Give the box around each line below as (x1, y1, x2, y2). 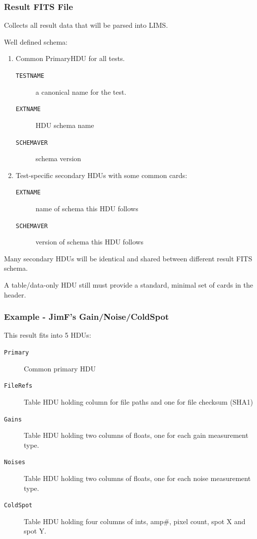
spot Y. (24, 526, 47, 536)
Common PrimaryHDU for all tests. (15, 53, 125, 63)
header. (4, 289, 26, 299)
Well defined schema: (4, 36, 68, 47)
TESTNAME (15, 72, 45, 79)
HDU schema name (35, 120, 94, 130)
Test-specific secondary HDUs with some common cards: (15, 170, 188, 180)
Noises (4, 459, 25, 466)
